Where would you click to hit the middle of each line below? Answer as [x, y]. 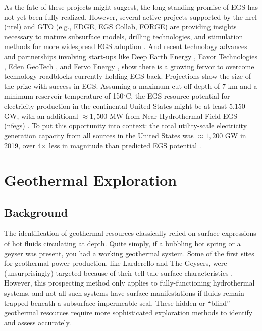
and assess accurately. [38, 322]
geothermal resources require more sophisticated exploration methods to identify [128, 313]
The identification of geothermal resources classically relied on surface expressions [130, 233]
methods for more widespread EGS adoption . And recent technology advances [126, 46]
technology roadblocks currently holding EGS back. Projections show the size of [128, 76]
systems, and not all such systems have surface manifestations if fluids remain [124, 293]
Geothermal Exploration [91, 180]
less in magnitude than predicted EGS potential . [125, 145]
